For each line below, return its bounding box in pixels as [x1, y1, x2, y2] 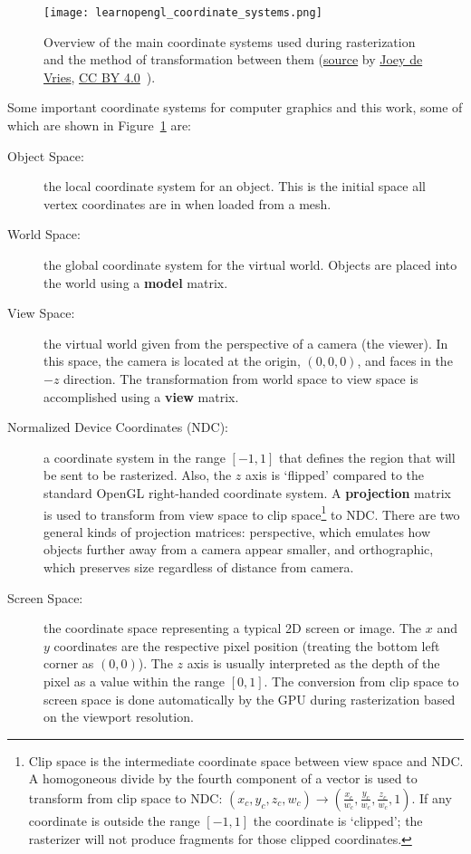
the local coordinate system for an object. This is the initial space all [43, 177, 427, 196]
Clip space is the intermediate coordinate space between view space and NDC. [28, 751, 464, 770]
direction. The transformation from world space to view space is [63, 369, 418, 388]
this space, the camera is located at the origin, [43, 351, 301, 370]
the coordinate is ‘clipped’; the [253, 811, 423, 830]
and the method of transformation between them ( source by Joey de [43, 50, 423, 69]
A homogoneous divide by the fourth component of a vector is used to [28, 769, 418, 788]
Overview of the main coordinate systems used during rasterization [43, 32, 416, 51]
